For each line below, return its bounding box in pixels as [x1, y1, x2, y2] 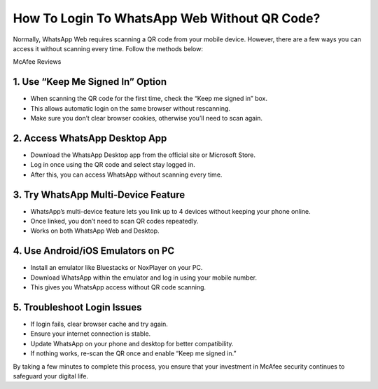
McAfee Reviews [13, 57, 62, 66]
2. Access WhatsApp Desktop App [13, 132, 167, 144]
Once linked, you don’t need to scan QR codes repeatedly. [30, 217, 199, 225]
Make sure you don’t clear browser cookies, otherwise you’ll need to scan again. [30, 114, 262, 123]
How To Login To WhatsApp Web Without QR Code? [13, 11, 321, 26]
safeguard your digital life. [13, 371, 89, 380]
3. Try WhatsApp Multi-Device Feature [13, 189, 185, 200]
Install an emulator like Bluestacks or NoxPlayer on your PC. [30, 264, 203, 272]
